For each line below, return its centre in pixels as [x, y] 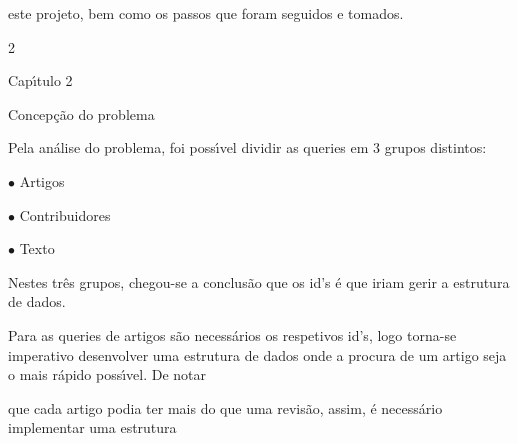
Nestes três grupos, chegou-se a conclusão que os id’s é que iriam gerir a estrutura [259, 281]
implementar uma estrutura [92, 427]
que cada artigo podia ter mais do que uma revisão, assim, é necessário [225, 407]
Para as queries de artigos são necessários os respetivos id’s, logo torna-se [232, 334]
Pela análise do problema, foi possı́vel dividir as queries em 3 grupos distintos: [247, 147]
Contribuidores [65, 214]
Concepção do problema [81, 113]
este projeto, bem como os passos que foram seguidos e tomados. [206, 13]
